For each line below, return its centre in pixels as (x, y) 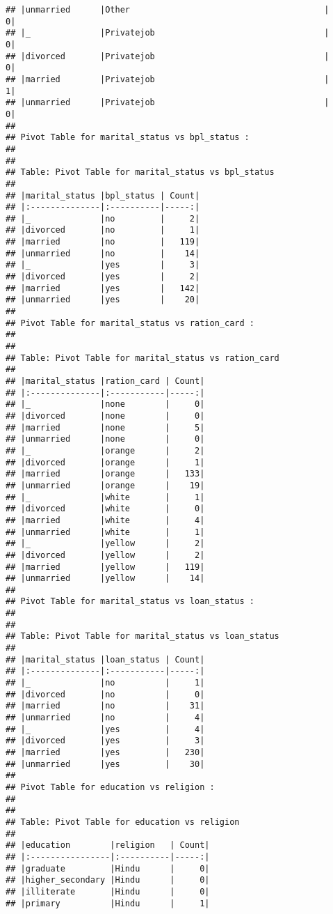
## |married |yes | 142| (103, 288)
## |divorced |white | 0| (105, 509)
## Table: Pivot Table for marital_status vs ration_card (143, 358)
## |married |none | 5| (105, 427)
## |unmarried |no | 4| (105, 718)
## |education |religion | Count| (108, 845)
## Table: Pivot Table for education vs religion (123, 822)
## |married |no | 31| (105, 706)
